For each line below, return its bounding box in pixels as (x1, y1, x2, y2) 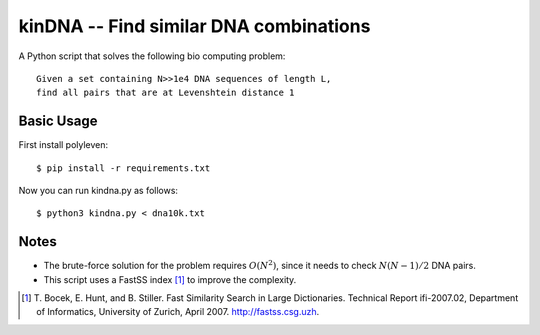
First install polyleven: (18, 139, 109, 151)
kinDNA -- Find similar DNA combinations (18, 15, 371, 37)
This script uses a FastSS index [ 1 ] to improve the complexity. (43, 273, 297, 285)
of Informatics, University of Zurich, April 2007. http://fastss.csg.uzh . (36, 306, 320, 318)
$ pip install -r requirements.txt (36, 162, 211, 174)
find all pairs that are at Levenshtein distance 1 (36, 87, 295, 99)
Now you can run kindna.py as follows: (18, 185, 179, 197)
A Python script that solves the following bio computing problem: (18, 50, 286, 62)
